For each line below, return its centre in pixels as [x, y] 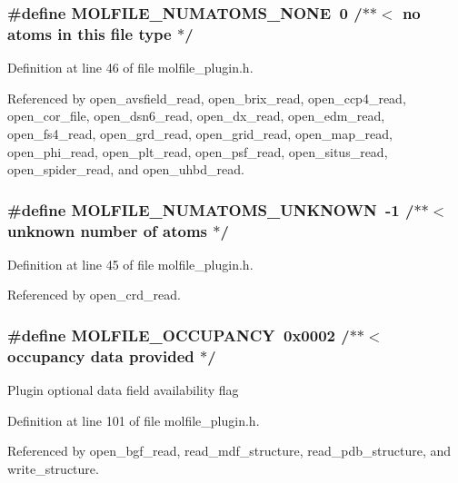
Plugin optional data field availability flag [123, 390]
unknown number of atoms [108, 230]
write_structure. [53, 468]
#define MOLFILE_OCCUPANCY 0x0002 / [179, 335]
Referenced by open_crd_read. [94, 295]
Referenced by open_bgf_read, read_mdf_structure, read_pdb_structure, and [229, 451]
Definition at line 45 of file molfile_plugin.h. [130, 264]
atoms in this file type [90, 33]
